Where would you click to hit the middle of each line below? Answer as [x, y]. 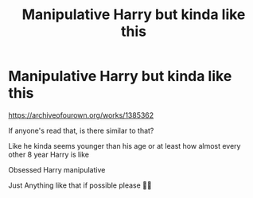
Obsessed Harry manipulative [57, 169]
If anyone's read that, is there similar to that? [81, 130]
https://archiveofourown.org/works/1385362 [81, 115]
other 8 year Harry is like [49, 154]
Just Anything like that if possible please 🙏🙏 [80, 185]
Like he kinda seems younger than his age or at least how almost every [125, 146]
